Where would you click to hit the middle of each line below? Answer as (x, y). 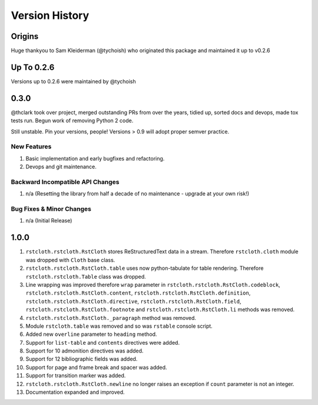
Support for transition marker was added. (76, 375)
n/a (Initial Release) (49, 221)
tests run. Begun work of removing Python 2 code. (72, 120)
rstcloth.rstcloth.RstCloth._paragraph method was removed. (111, 318)
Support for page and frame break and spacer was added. (96, 367)
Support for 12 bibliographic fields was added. (82, 359)
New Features (31, 146)
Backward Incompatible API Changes (65, 182)
